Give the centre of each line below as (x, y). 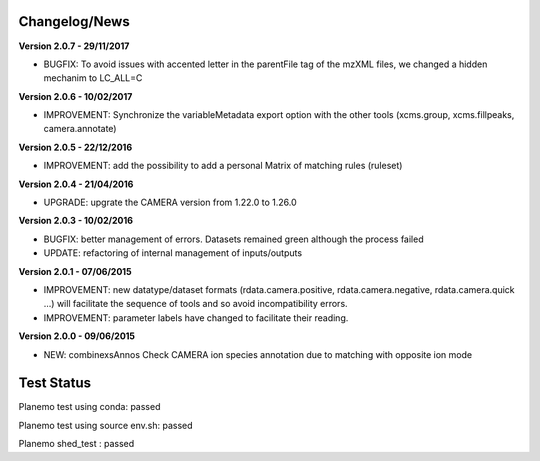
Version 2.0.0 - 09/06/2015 (76, 336)
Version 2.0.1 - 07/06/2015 (75, 271)
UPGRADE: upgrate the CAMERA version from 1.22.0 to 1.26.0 (170, 202)
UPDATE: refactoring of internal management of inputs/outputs (173, 253)
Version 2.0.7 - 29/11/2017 (74, 46)
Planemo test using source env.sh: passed (106, 425)
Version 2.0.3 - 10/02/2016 (76, 221)
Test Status (55, 383)
